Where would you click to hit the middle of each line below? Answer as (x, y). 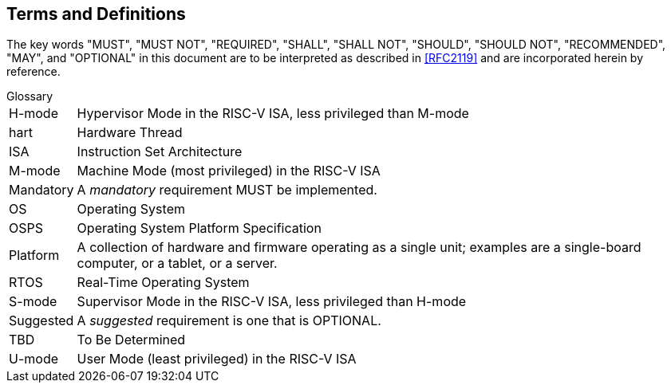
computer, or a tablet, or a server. (177, 263)
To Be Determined (131, 340)
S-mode (33, 302)
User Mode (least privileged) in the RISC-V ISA (217, 359)
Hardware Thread (130, 133)
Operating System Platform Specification (199, 228)
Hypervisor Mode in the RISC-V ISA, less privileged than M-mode (273, 114)
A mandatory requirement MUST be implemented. (227, 190)
